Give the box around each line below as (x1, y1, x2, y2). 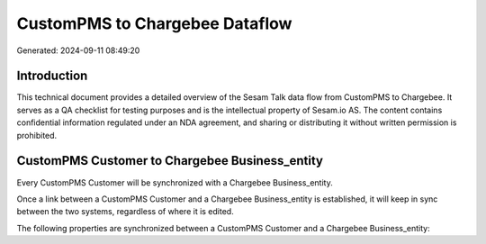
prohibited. (16, 130, 58, 140)
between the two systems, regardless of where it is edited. (16, 206, 234, 217)
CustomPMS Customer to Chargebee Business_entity (16, 153, 324, 168)
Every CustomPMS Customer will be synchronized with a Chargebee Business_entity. (16, 176, 333, 188)
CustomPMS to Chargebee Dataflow (16, 14, 292, 33)
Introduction (16, 68, 88, 84)
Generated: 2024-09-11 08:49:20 (16, 45, 140, 56)
